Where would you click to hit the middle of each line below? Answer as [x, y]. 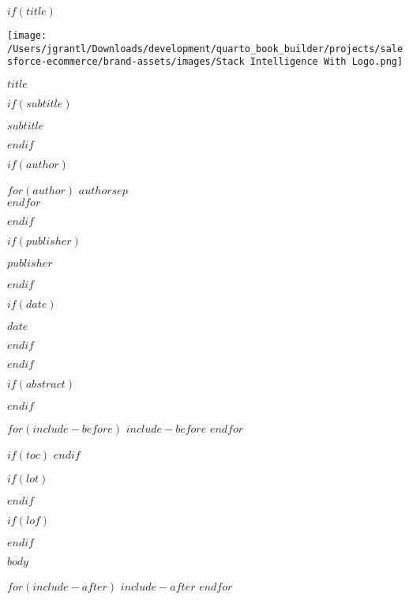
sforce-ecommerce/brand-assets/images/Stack [126, 62]
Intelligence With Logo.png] [326, 62]
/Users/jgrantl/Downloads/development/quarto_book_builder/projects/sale [205, 49]
